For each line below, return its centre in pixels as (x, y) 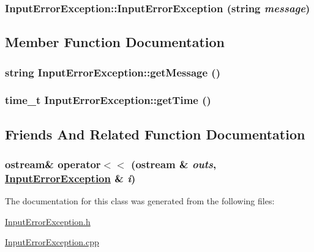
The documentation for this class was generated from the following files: (140, 201)
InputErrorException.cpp (52, 242)
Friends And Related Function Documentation (155, 134)
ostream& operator (53, 164)
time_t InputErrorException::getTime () (108, 100)
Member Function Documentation (115, 42)
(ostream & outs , (174, 164)
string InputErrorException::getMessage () (113, 72)
